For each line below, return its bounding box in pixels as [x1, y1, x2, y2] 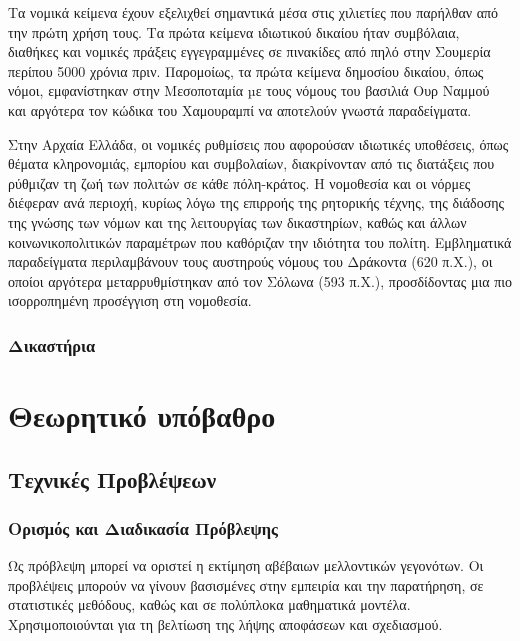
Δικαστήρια [8, 332, 96, 357]
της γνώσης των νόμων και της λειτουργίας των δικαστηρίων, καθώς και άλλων [8, 211, 467, 232]
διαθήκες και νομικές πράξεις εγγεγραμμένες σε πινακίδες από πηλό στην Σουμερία [8, 41, 491, 62]
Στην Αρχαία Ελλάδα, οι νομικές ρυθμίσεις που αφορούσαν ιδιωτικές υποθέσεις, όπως [8, 133, 509, 154]
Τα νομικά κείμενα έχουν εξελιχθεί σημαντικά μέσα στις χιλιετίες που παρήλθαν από [8, 2, 499, 22]
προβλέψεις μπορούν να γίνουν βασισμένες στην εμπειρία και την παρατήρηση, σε [8, 574, 484, 595]
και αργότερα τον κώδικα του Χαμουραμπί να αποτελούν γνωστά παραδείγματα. [8, 99, 472, 120]
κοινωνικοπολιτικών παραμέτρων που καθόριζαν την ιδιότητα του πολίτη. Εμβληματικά [8, 231, 512, 252]
